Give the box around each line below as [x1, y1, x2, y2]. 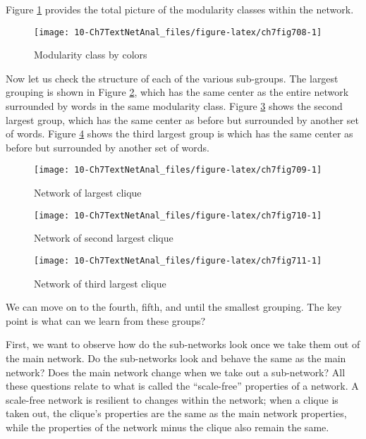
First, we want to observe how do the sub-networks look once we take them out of [6, 337, 360, 352]
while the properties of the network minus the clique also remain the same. [6, 419, 329, 434]
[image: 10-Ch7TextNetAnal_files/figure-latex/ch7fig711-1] [34, 255, 322, 266]
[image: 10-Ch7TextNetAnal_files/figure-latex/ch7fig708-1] [34, 27, 322, 37]
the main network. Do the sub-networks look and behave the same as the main [6, 350, 346, 365]
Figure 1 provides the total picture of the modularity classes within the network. [6, 2, 354, 16]
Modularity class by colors [34, 47, 147, 62]
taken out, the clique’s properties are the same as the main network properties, [6, 406, 347, 421]
